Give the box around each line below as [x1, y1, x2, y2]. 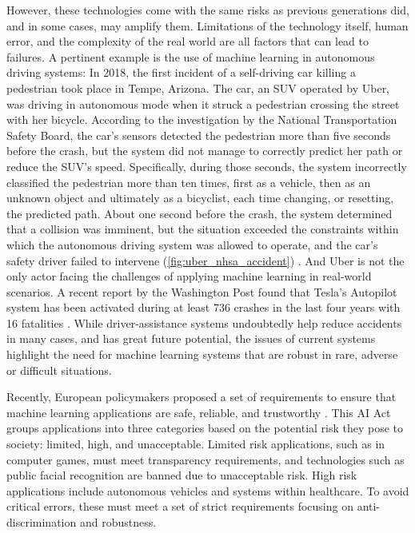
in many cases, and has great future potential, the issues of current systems [6, 330, 376, 347]
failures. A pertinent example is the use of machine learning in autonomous [6, 48, 375, 65]
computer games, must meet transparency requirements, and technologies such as [6, 451, 405, 467]
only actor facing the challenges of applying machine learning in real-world [6, 268, 372, 284]
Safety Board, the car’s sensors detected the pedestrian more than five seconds [6, 126, 391, 143]
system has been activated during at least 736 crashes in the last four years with [6, 299, 401, 316]
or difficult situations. [6, 361, 112, 378]
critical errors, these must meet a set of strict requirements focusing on [6, 498, 353, 515]
